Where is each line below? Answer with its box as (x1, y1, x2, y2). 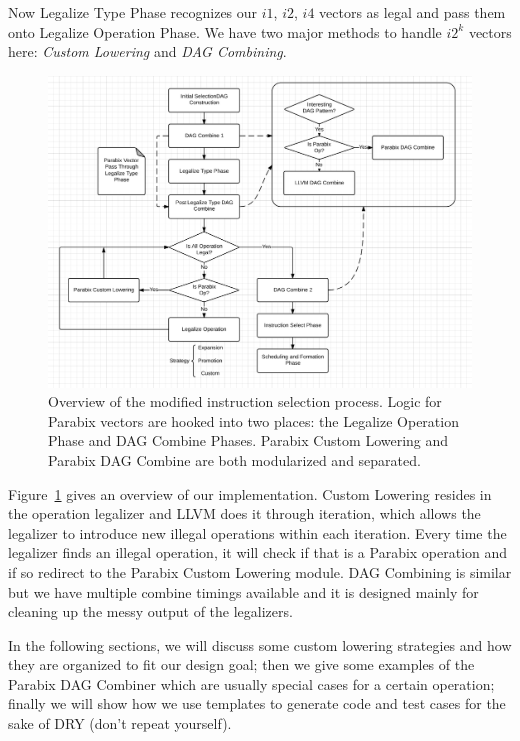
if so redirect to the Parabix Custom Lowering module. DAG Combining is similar (8, 561, 512, 582)
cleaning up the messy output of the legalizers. (8, 601, 293, 622)
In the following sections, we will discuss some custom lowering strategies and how (8, 634, 512, 655)
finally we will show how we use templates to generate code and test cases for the (8, 693, 506, 714)
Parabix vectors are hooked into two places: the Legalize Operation (48, 410, 459, 431)
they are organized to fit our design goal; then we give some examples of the (8, 654, 475, 675)
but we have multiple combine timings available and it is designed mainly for (8, 581, 479, 602)
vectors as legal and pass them (319, 2, 506, 22)
